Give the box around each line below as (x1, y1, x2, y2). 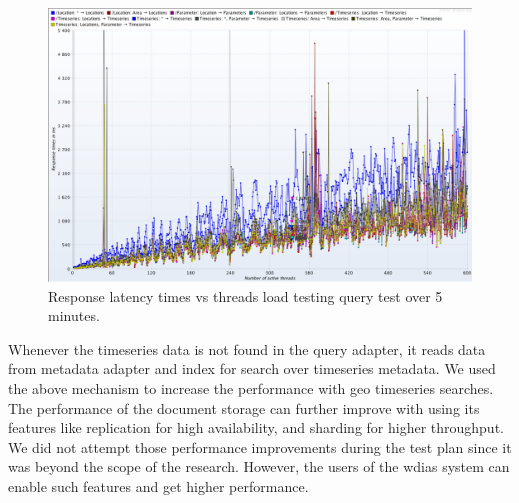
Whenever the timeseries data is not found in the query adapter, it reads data (8, 338, 486, 359)
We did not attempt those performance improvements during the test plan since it (8, 436, 512, 457)
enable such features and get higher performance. (8, 476, 309, 497)
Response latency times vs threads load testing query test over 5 (48, 285, 443, 306)
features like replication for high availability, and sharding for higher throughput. (8, 417, 504, 438)
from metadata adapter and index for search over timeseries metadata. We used (8, 358, 496, 379)
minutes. (48, 305, 100, 326)
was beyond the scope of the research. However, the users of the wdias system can (8, 456, 510, 477)
